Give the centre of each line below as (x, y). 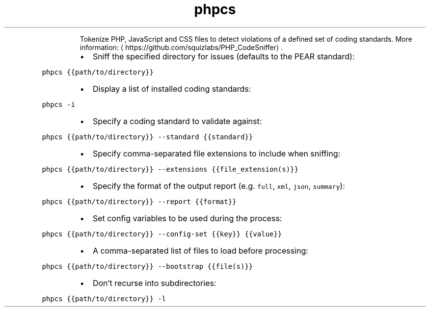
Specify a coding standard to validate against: (177, 121)
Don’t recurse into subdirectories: (154, 283)
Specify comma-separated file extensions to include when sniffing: (216, 153)
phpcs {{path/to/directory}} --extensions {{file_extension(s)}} (170, 169)
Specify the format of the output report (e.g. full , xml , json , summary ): (219, 186)
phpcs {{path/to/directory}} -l (104, 298)
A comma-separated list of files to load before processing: (200, 250)
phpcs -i (58, 104)
